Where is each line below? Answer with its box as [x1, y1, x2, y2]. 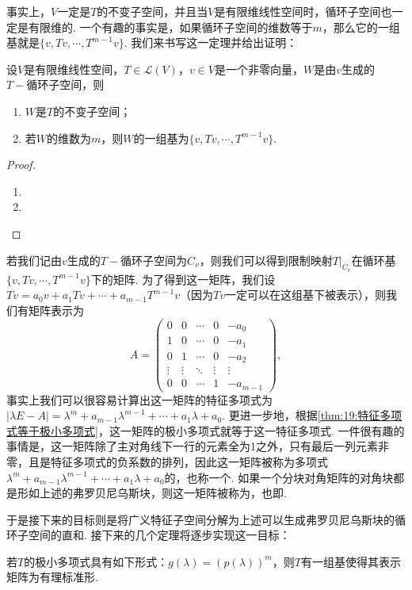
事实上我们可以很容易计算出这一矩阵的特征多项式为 [6, 391, 273, 408]
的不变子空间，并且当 [97, 3, 208, 19]
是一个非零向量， [214, 60, 303, 77]
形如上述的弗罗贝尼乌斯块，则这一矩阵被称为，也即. [17, 485, 287, 501]
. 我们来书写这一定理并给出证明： [124, 34, 298, 51]
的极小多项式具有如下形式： [24, 553, 169, 569]
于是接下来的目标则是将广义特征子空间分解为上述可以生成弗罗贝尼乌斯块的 [6, 511, 395, 527]
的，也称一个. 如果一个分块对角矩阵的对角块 [164, 469, 394, 485]
